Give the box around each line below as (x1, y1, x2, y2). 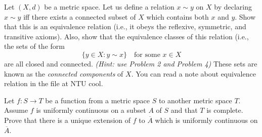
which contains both (146, 11, 209, 22)
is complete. (206, 105, 243, 115)
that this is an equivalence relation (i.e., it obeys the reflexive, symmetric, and (4, 21, 246, 32)
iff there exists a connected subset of (23, 11, 136, 22)
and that (170, 105, 198, 115)
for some (134, 51, 160, 58)
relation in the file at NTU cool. (4, 78, 103, 89)
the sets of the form (4, 41, 65, 51)
